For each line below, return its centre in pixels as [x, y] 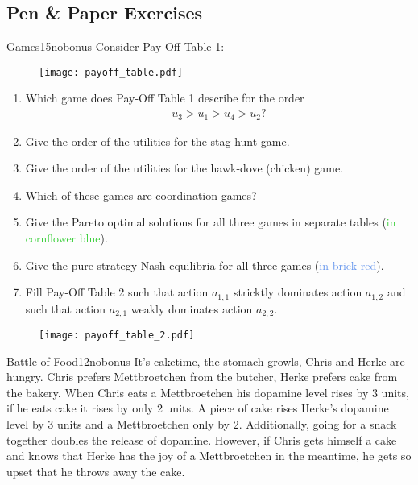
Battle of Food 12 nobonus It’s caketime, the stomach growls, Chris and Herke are [206, 361]
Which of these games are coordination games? [141, 195]
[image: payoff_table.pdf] [111, 72]
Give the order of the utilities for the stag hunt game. [157, 141]
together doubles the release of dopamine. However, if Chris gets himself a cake [202, 439]
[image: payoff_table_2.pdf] [117, 335]
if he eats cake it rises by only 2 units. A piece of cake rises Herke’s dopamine [198, 408]
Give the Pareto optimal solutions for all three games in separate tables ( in [211, 222]
